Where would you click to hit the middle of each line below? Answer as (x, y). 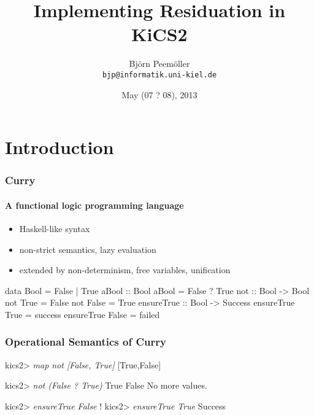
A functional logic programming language (94, 205)
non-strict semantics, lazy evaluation (88, 249)
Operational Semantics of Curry (86, 342)
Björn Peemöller (159, 64)
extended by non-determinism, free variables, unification (125, 270)
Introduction (59, 147)
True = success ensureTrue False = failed (82, 314)
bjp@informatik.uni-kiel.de (159, 75)
